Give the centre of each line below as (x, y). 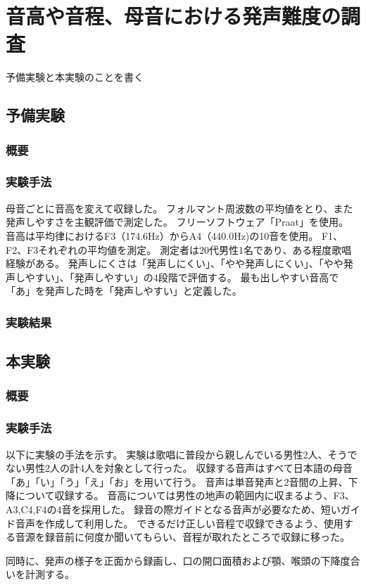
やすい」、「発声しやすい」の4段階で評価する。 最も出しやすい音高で (182, 277)
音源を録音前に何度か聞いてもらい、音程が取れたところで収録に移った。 (182, 537)
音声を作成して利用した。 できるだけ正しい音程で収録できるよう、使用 (179, 523)
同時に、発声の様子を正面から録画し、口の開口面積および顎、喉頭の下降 (173, 560)
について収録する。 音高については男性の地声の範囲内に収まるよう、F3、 (185, 495)
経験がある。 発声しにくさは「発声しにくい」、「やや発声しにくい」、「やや (175, 263)
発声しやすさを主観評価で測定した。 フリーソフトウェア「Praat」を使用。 (177, 222)
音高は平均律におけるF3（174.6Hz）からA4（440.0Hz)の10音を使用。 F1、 (175, 235)
